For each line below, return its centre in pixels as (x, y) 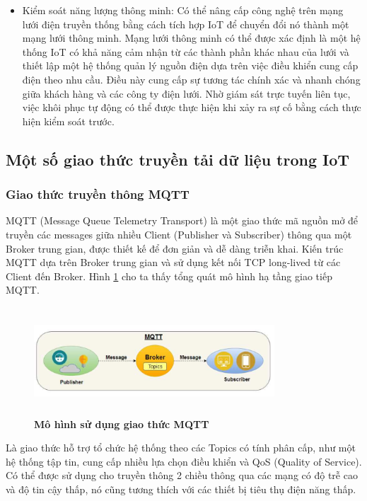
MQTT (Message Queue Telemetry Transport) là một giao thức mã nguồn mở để (182, 220)
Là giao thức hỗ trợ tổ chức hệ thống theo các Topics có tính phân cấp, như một (181, 448)
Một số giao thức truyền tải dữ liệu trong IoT (178, 159)
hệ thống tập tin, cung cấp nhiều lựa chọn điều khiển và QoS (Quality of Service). (184, 461)
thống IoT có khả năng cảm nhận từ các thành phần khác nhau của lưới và (186, 51)
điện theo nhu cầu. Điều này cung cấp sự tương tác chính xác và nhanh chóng (191, 79)
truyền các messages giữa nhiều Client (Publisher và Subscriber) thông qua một (179, 234)
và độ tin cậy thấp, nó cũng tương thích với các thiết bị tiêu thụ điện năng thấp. (181, 489)
